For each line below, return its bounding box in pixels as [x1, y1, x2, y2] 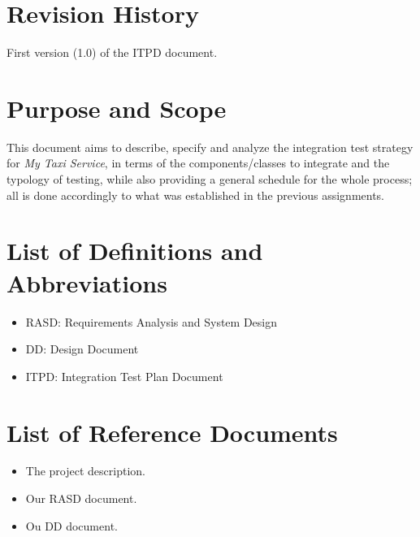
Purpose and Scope [6, 91, 227, 124]
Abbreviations [6, 266, 167, 299]
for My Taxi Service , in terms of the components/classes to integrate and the [6, 154, 390, 171]
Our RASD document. [25, 490, 137, 507]
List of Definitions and [6, 234, 263, 267]
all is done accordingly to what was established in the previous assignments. [6, 186, 385, 203]
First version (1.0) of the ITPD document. [6, 44, 218, 61]
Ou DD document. [25, 517, 118, 534]
